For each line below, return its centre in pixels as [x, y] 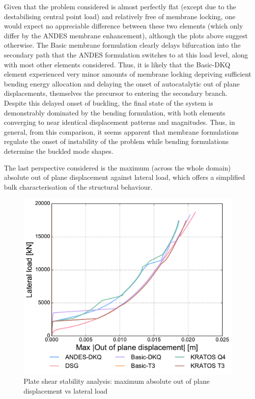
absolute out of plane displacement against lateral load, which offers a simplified [125, 177]
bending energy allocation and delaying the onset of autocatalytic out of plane [122, 83]
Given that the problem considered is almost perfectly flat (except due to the [120, 6]
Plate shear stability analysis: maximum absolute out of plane [117, 381]
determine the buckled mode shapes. [59, 151]
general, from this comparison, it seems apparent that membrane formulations [121, 131]
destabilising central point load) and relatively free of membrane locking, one [120, 16]
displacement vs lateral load [66, 390]
